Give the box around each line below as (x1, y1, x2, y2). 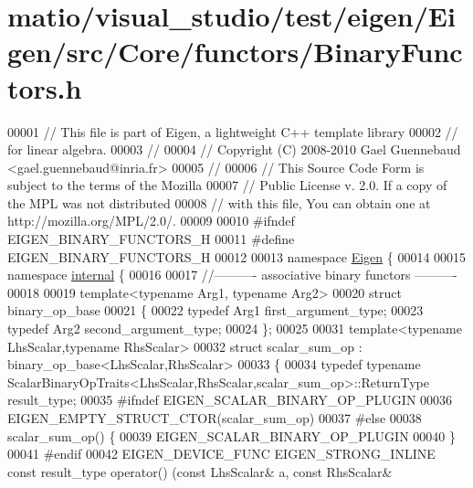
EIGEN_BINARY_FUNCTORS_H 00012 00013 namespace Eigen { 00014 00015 (7, 247, 467, 266)
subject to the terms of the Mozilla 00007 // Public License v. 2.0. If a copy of (7, 175, 447, 195)
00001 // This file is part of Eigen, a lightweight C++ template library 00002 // (7, 122, 458, 141)
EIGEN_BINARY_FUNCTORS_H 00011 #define (7, 229, 295, 249)
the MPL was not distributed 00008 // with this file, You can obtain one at (7, 193, 431, 212)
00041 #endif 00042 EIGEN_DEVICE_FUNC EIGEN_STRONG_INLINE (7, 444, 436, 463)
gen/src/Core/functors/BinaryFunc (7, 33, 463, 70)
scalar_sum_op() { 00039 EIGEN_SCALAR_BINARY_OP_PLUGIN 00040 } (7, 426, 456, 445)
